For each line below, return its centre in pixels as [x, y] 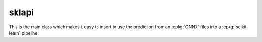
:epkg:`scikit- [235, 27]
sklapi [21, 12]
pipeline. [30, 33]
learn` [15, 33]
